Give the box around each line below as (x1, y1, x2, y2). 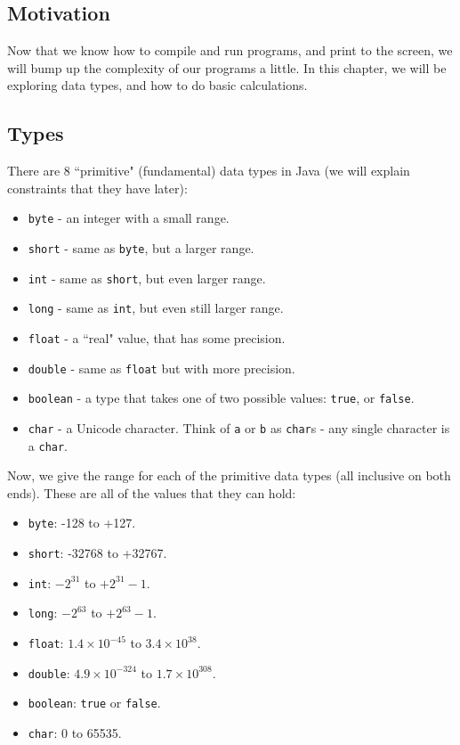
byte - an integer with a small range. (28, 209, 230, 227)
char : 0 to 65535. (28, 724, 122, 742)
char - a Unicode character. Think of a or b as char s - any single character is (28, 418, 450, 437)
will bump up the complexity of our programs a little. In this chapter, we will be (7, 58, 447, 77)
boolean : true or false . (28, 693, 161, 712)
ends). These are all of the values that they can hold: (7, 483, 296, 502)
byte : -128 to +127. (28, 513, 136, 532)
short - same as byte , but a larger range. (28, 239, 254, 258)
